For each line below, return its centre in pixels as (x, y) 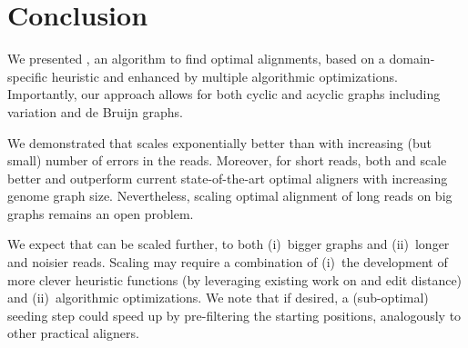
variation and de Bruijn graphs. (95, 111)
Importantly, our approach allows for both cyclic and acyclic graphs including (224, 94)
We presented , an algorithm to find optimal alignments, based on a (196, 59)
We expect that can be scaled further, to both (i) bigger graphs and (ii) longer (229, 244)
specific (28, 76)
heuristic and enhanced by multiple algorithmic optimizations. (224, 76)
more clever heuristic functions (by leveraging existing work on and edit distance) (235, 279)
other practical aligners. (73, 333)
